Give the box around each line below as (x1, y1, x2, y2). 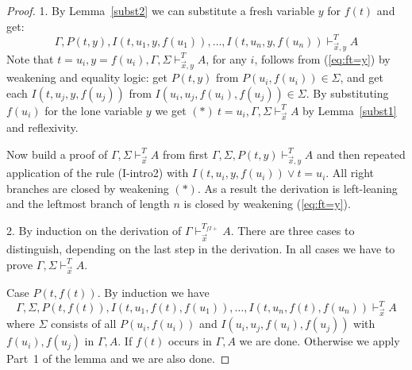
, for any (206, 50, 247, 67)
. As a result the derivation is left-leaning (197, 179, 398, 196)
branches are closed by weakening (6, 179, 169, 196)
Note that (6, 50, 54, 67)
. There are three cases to (230, 222, 355, 239)
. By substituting (306, 84, 389, 101)
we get (155, 102, 187, 118)
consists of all (51, 315, 117, 332)
